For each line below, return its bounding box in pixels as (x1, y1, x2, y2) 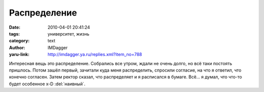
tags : (9, 31, 20, 37)
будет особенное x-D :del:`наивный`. (9, 81, 86, 87)
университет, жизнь (47, 31, 89, 37)
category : (9, 38, 30, 44)
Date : (9, 24, 21, 30)
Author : (9, 44, 25, 51)
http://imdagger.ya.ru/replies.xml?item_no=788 (47, 52, 142, 57)
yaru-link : (9, 52, 29, 57)
